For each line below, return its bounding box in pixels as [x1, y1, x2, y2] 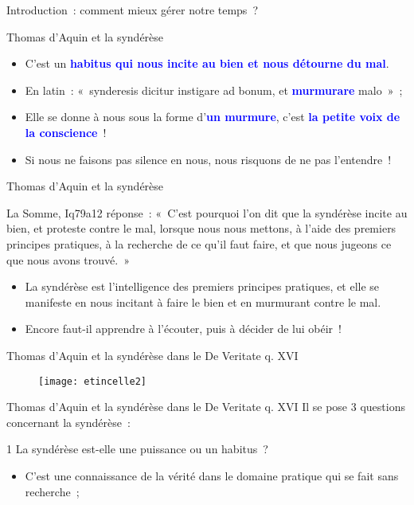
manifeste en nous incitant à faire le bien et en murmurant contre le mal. [25, 293, 381, 310]
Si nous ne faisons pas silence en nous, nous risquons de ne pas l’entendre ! [25, 151, 392, 167]
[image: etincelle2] [38, 375, 147, 387]
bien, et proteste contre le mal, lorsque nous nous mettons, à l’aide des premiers [6, 220, 396, 237]
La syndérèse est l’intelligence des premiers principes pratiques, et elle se [25, 278, 380, 295]
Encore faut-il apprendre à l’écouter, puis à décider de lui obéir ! [25, 320, 342, 337]
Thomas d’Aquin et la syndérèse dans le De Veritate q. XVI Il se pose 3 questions [6, 398, 405, 415]
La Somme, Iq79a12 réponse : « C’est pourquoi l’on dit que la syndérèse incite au [6, 204, 408, 221]
